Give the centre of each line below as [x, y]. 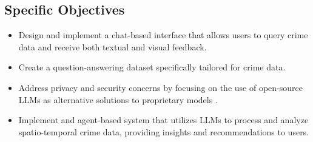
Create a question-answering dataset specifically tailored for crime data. [152, 67]
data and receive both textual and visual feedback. [113, 46]
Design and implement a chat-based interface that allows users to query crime [163, 35]
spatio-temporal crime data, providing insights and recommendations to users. [164, 131]
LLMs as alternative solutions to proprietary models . [118, 99]
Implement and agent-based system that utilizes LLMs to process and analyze [163, 120]
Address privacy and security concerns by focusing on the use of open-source [160, 87]
